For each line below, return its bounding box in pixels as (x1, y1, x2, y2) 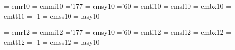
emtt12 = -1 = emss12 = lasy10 (4, 36, 100, 47)
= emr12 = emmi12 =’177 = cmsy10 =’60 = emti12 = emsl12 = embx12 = (4, 27, 232, 37)
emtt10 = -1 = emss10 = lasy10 (4, 10, 100, 21)
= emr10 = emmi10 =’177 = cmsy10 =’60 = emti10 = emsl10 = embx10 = (4, 1, 232, 11)
